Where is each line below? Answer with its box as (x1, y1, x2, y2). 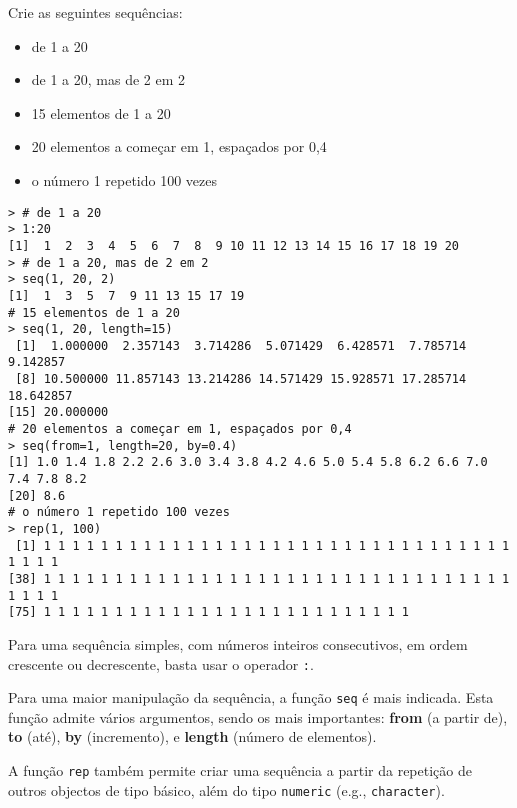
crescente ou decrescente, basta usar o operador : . (8, 653, 314, 674)
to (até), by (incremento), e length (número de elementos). (8, 726, 377, 747)
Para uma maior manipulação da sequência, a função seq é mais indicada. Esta (8, 687, 494, 708)
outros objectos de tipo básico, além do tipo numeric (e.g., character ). (8, 779, 445, 800)
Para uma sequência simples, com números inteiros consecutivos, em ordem (8, 633, 468, 654)
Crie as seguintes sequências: (8, 2, 183, 22)
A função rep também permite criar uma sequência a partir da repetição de (8, 760, 472, 781)
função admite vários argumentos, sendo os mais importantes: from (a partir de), (8, 706, 508, 727)
